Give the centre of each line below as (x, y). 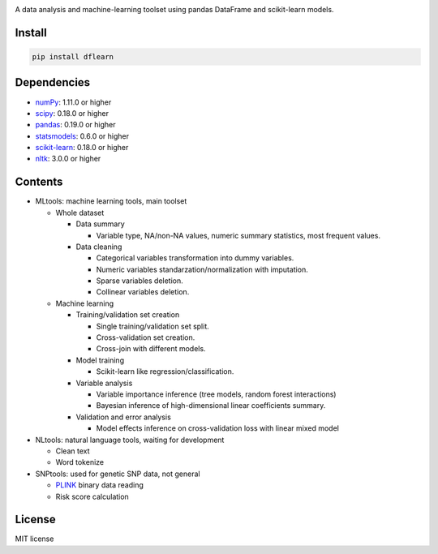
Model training (100, 360)
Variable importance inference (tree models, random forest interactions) (216, 394)
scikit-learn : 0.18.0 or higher (82, 148)
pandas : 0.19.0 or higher (75, 125)
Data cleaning (99, 247)
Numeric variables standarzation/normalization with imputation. (202, 269)
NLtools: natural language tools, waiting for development (130, 440)
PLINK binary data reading (99, 485)
